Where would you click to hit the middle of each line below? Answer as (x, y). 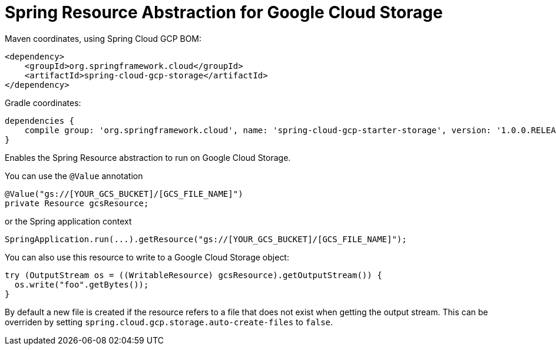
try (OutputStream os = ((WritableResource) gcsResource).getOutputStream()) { (193, 275)
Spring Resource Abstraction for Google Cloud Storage (224, 12)
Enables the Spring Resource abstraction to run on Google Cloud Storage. (148, 157)
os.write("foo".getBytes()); (82, 284)
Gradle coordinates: (43, 103)
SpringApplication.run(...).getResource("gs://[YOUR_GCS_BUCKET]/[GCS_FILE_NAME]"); (206, 239)
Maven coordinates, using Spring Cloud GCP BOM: (103, 38)
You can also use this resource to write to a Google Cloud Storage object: (147, 257)
